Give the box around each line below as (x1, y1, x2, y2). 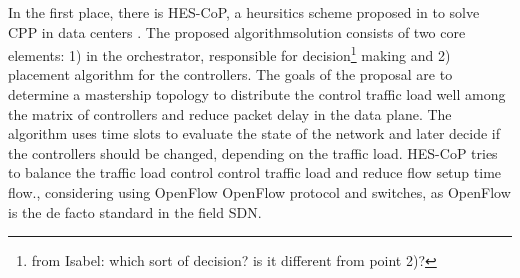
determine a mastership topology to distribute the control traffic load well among (8, 84, 506, 105)
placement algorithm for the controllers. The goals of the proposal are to (8, 64, 453, 85)
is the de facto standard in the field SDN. (8, 201, 262, 222)
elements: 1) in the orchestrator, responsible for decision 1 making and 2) (8, 42, 451, 65)
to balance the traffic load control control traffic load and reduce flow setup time (8, 162, 502, 183)
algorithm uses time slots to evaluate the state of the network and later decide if (8, 123, 501, 144)
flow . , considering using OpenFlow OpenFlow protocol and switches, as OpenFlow (8, 182, 511, 202)
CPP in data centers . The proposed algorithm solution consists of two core (8, 21, 466, 42)
